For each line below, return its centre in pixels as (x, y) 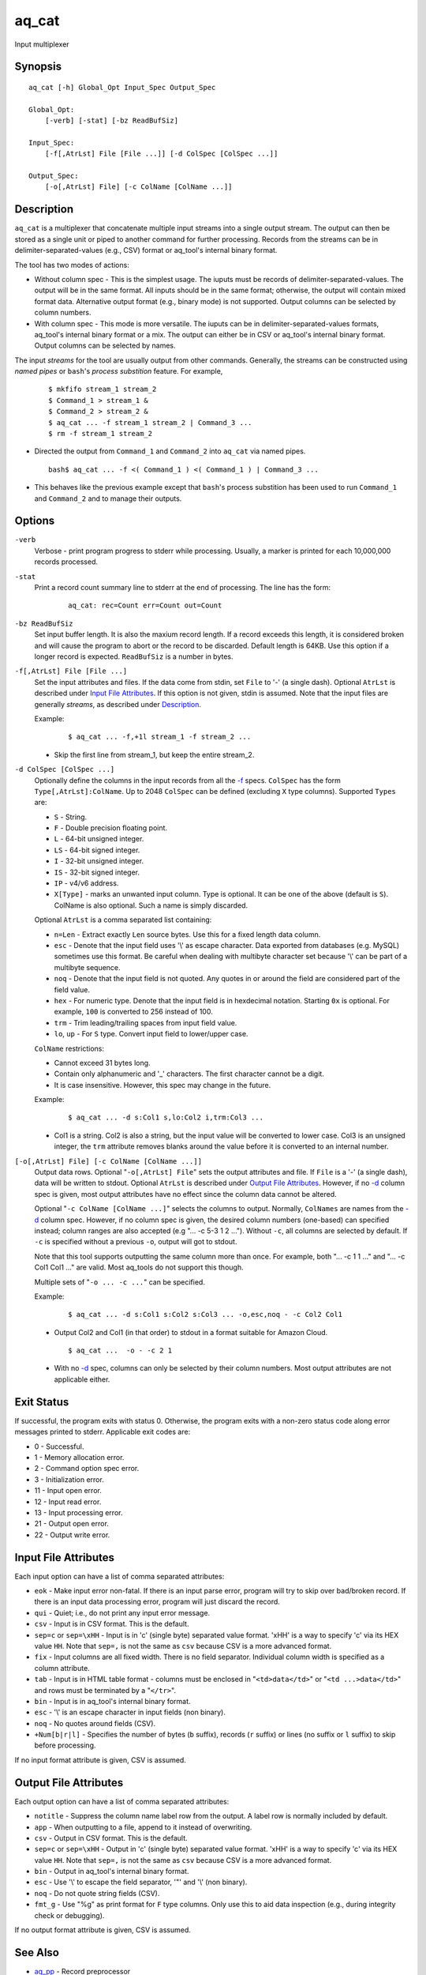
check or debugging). (69, 1915)
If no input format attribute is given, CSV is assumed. (101, 1760)
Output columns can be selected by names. (105, 346)
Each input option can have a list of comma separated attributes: (120, 1576)
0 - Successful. (59, 1446)
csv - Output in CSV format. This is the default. (111, 1838)
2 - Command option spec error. (87, 1469)
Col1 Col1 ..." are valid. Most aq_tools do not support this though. (139, 1267)
